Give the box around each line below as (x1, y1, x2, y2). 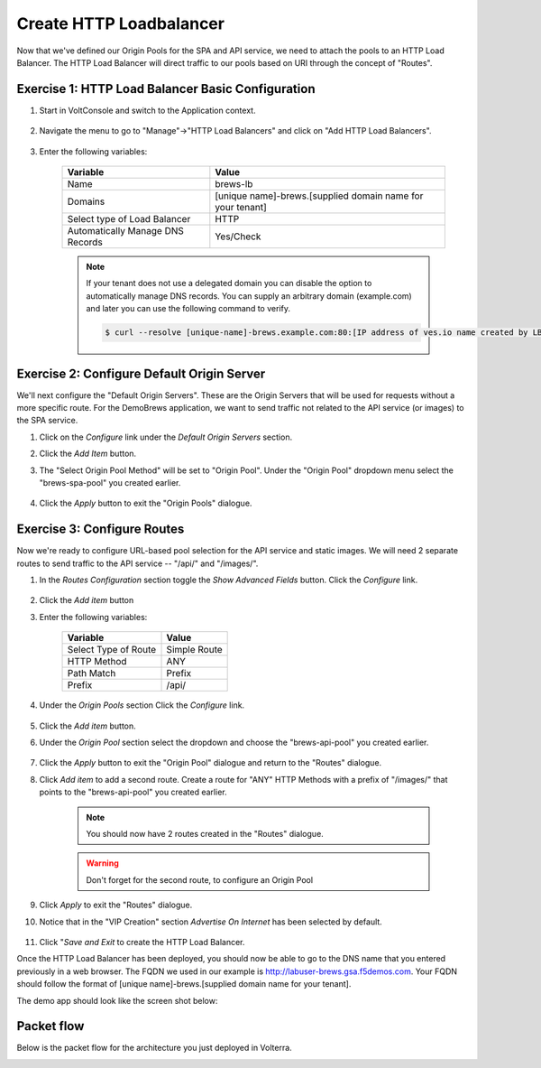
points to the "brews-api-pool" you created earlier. (39, 786, 227, 798)
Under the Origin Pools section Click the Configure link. (39, 700, 245, 710)
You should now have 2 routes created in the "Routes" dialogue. (86, 829, 324, 839)
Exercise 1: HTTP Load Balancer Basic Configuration (16, 81, 316, 97)
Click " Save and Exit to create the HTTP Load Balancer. (39, 936, 245, 947)
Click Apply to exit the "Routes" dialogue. (39, 899, 193, 911)
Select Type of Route (67, 644, 157, 656)
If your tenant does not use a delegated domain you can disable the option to (86, 278, 372, 289)
